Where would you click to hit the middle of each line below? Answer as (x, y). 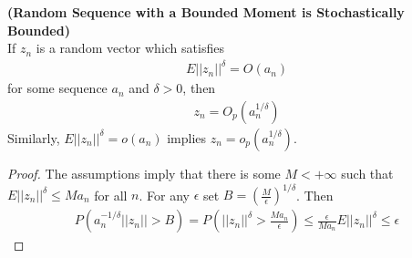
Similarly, (34, 137)
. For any (164, 195)
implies (187, 137)
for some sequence (57, 88)
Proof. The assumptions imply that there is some (144, 173)
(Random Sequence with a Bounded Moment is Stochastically (206, 12)
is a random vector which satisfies (130, 48)
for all (111, 195)
